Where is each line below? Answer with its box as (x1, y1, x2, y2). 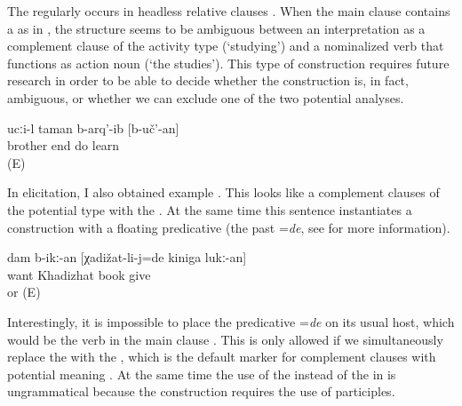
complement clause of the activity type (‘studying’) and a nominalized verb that (7, 36, 444, 55)
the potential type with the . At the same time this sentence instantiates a (7, 200, 412, 219)
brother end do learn (7, 136, 120, 155)
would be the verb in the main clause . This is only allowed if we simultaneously (7, 330, 443, 348)
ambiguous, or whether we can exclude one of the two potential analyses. (7, 88, 404, 107)
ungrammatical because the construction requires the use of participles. (7, 382, 395, 401)
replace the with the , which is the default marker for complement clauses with (7, 347, 436, 366)
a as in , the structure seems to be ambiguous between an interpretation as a (7, 19, 426, 37)
